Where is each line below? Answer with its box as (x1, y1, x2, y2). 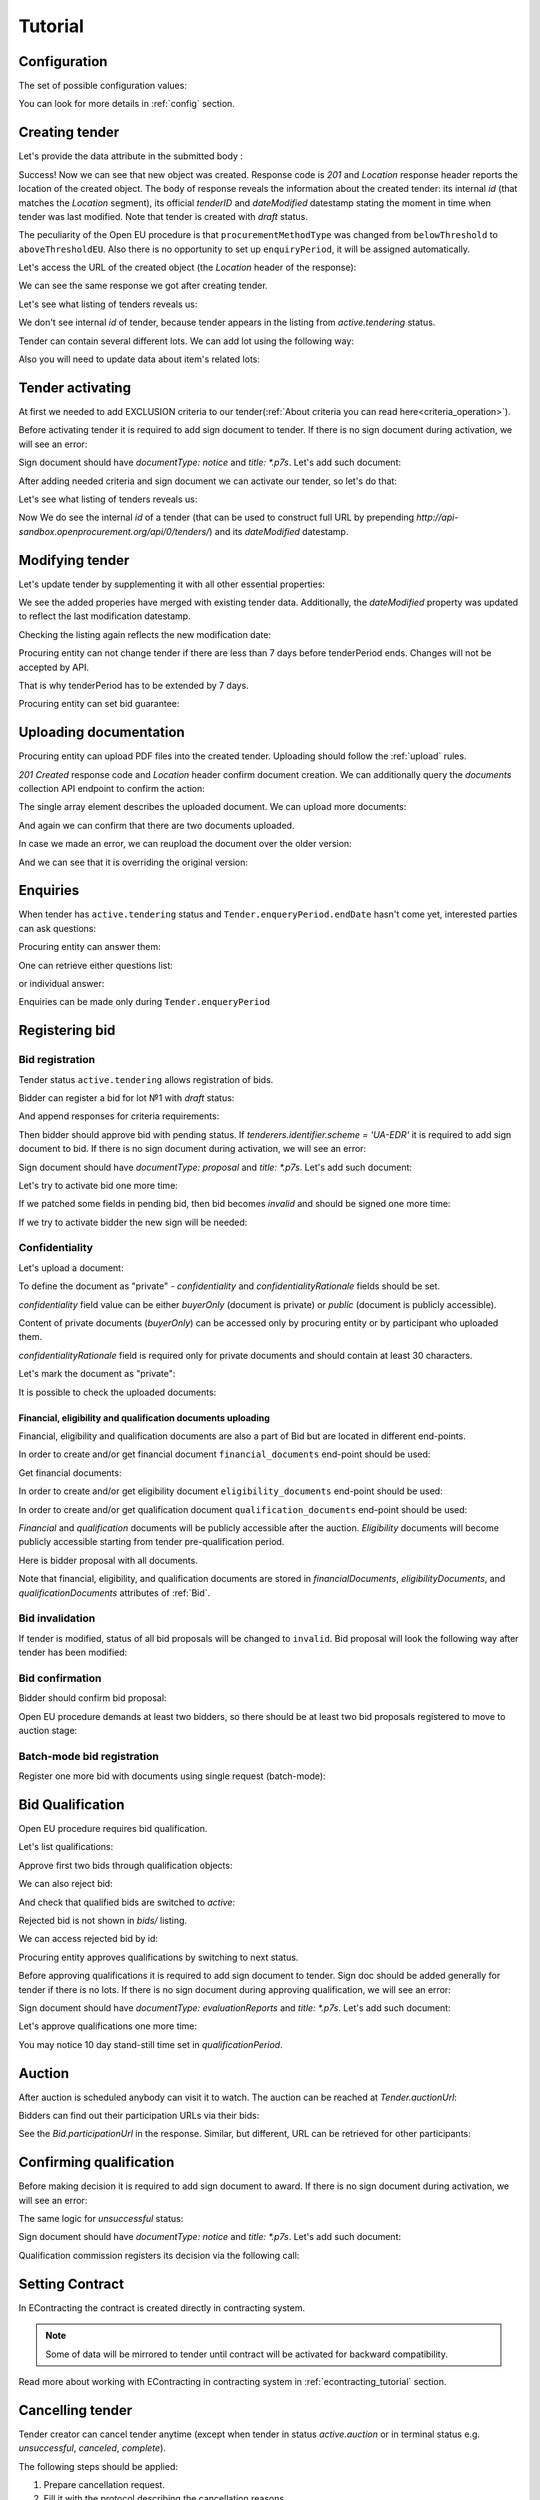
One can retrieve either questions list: (18, 959, 174, 971)
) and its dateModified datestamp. (208, 525, 349, 537)
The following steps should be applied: (18, 2460, 179, 2472)
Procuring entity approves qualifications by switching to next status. (18, 1951, 299, 1963)
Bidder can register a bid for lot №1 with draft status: (18, 1091, 235, 1104)
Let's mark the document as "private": (18, 1368, 176, 1380)
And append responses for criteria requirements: (18, 1110, 220, 1122)
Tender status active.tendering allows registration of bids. (18, 1073, 274, 1085)
